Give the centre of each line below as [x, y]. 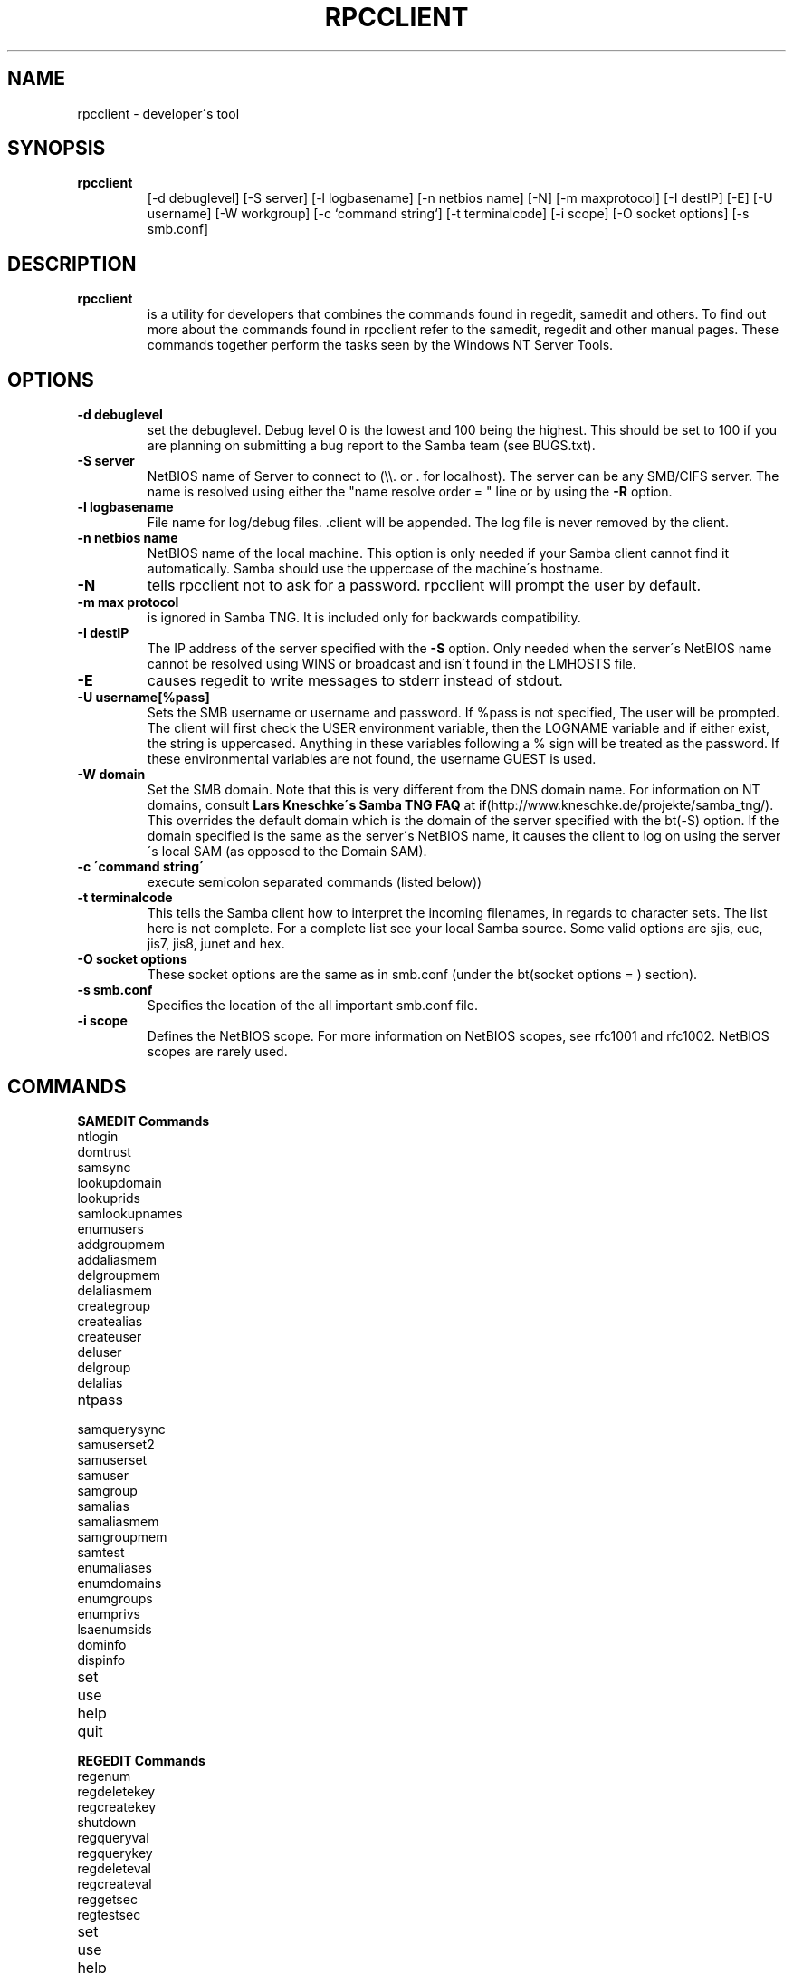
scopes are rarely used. [217, 1052]
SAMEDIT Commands [143, 1121]
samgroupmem [122, 1536]
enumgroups [115, 1598]
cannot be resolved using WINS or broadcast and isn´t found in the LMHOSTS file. [392, 664]
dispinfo [101, 1660]
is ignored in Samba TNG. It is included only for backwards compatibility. [364, 618]
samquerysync [121, 1429]
